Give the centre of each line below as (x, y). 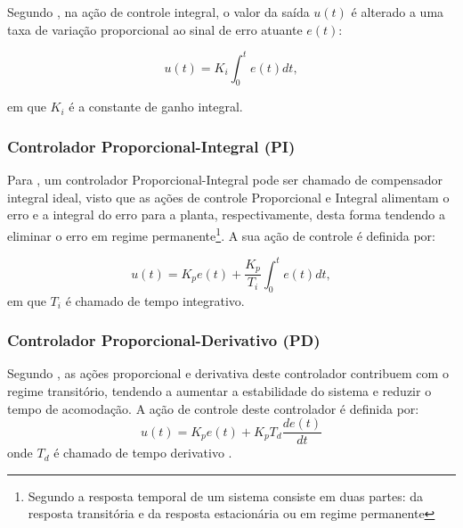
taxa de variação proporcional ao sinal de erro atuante (155, 29)
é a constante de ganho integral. (156, 107)
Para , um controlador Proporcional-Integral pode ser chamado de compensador (225, 180)
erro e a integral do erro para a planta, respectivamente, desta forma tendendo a (226, 214)
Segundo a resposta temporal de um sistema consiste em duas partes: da (226, 495)
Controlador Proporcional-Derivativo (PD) (164, 340)
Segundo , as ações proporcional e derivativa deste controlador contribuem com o (228, 373)
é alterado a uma (398, 12)
